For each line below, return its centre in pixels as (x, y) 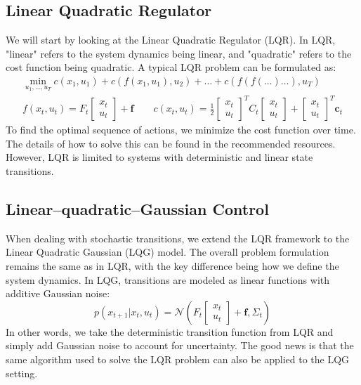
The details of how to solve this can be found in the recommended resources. (171, 143)
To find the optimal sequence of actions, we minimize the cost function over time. (181, 130)
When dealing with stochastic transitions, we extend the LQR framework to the (178, 238)
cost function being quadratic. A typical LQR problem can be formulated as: (171, 67)
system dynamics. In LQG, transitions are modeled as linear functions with (168, 279)
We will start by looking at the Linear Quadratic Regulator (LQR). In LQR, (171, 40)
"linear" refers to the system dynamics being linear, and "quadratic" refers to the (179, 53)
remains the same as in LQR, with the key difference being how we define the (172, 265)
